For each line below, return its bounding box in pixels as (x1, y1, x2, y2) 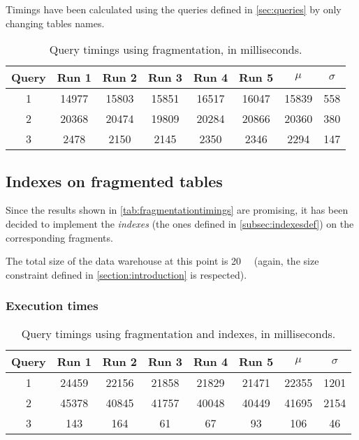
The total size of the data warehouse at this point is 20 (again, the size (6, 254, 319, 268)
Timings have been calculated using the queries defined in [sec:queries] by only (6, 2, 342, 16)
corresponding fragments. (6, 230, 113, 244)
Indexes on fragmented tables (6, 170, 223, 191)
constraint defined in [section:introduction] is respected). (6, 267, 247, 281)
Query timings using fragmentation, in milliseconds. (49, 41, 302, 58)
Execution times (6, 297, 98, 314)
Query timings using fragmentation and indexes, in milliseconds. (21, 325, 336, 342)
